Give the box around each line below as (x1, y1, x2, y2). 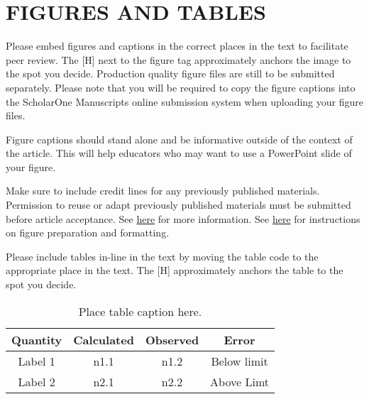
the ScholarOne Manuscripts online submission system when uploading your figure (6, 94, 363, 109)
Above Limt (210, 373, 269, 390)
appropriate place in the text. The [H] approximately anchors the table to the (6, 263, 343, 278)
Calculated (73, 331, 134, 348)
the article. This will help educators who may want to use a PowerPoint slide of (6, 146, 352, 160)
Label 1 (18, 352, 55, 369)
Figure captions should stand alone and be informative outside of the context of (6, 131, 353, 146)
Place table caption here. (78, 302, 202, 319)
